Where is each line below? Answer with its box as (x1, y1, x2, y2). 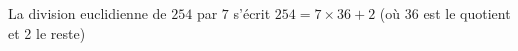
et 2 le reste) (8, 22, 86, 43)
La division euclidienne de (8, 3, 167, 23)
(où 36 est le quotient (379, 3, 511, 23)
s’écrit (233, 3, 271, 23)
